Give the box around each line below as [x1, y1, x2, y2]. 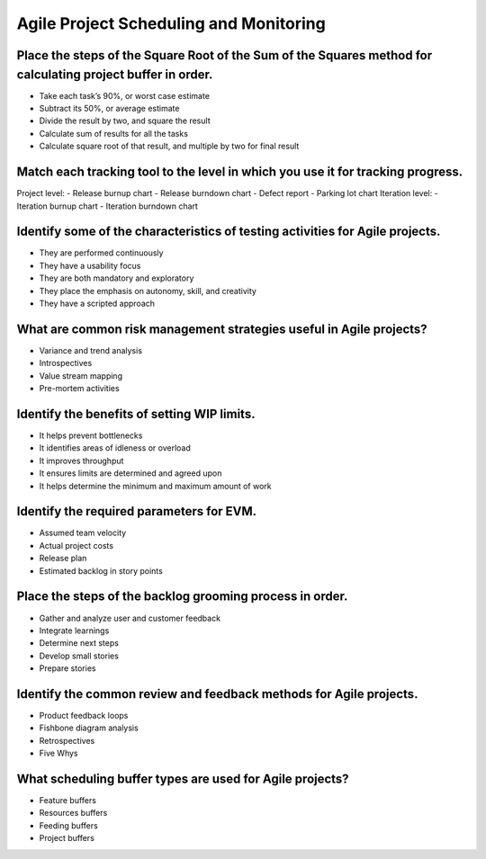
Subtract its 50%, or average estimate [39, 103, 180, 114]
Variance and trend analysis [39, 344, 143, 355]
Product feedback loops [39, 710, 129, 720]
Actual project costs [39, 540, 114, 550]
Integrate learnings [39, 625, 110, 636]
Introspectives [39, 358, 93, 369]
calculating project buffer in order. [16, 67, 213, 82]
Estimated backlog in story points [39, 565, 164, 576]
